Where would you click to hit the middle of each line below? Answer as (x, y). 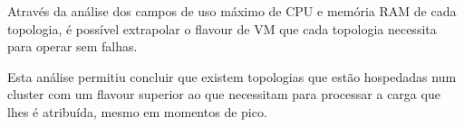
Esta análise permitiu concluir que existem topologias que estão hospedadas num (232, 76)
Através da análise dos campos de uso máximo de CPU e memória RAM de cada (232, 11)
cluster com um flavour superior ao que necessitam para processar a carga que (224, 94)
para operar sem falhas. (72, 46)
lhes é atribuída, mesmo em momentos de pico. (137, 111)
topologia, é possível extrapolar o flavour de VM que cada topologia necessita (222, 28)
